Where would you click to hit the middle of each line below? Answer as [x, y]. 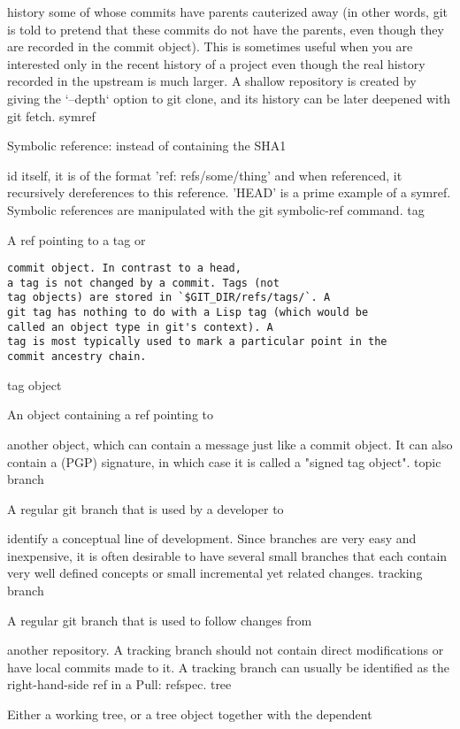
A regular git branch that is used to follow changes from [160, 620]
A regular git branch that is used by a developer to [146, 508]
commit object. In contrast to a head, [124, 269]
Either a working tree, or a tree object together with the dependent [190, 714]
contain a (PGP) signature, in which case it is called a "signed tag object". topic [224, 461]
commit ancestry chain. [77, 357]
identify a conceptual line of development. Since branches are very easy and [212, 538]
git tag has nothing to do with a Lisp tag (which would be [188, 313]
